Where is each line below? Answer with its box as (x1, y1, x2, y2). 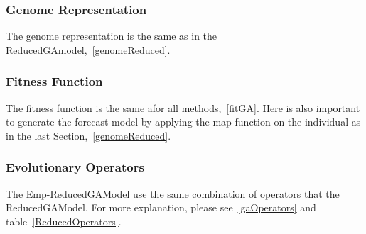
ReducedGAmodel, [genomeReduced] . (6, 42, 171, 57)
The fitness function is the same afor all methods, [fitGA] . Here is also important (6, 100, 360, 115)
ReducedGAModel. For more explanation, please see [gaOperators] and (6, 200, 316, 215)
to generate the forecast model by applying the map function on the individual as (6, 114, 361, 129)
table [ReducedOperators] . (6, 213, 122, 228)
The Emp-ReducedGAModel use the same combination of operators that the (6, 186, 340, 201)
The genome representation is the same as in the (6, 28, 217, 43)
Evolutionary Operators (6, 158, 144, 176)
